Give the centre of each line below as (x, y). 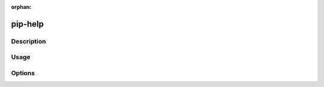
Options (23, 73)
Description (28, 41)
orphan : (21, 7)
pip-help (28, 24)
